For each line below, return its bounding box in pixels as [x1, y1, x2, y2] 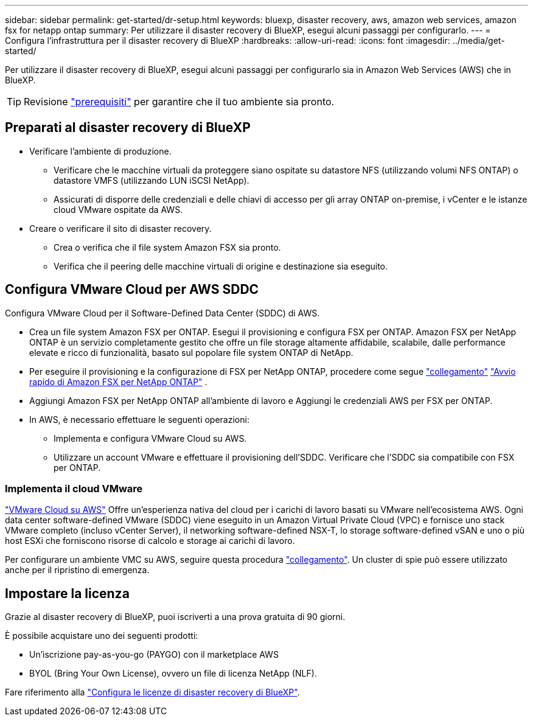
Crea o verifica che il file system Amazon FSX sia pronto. [54, 242, 281, 253]
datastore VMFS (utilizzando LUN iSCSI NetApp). [54, 175, 249, 186]
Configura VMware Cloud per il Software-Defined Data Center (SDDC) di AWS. [5, 307, 320, 318]
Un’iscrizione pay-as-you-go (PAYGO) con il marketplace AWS [29, 649, 279, 660]
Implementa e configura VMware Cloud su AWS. [54, 433, 247, 444]
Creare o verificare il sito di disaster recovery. [29, 223, 212, 234]
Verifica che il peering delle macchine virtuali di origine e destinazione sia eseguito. [54, 260, 388, 271]
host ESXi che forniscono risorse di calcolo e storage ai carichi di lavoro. [5, 535, 295, 546]
